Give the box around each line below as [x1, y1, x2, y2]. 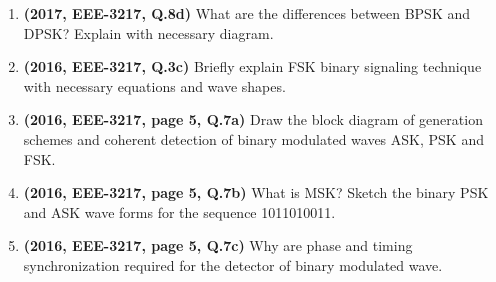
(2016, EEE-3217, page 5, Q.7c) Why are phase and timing [23, 235, 413, 256]
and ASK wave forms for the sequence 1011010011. [23, 201, 336, 222]
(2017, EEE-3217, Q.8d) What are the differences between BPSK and [23, 3, 471, 23]
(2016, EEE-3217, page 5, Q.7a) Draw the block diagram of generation [23, 109, 483, 130]
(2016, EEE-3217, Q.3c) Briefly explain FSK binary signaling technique [23, 56, 482, 77]
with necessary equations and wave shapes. [23, 75, 286, 96]
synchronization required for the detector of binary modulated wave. [23, 254, 443, 275]
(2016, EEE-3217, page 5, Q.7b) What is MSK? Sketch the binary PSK [23, 182, 489, 203]
